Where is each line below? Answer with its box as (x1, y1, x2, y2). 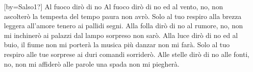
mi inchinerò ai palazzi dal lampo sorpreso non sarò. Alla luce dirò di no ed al (4, 30, 238, 40)
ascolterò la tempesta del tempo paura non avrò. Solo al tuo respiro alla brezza (4, 11, 242, 21)
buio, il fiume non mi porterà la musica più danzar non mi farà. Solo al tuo (4, 39, 230, 50)
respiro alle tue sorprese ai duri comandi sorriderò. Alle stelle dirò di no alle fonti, (4, 49, 250, 59)
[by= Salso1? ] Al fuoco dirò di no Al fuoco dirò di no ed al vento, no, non (4, 1, 223, 11)
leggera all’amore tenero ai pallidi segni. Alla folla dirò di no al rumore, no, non (4, 20, 243, 31)
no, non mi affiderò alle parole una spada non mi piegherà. (4, 58, 179, 69)
